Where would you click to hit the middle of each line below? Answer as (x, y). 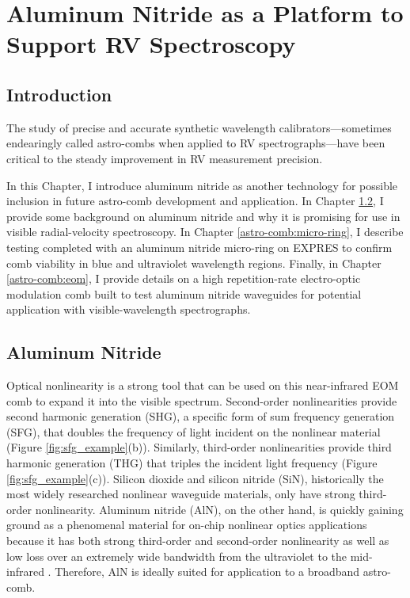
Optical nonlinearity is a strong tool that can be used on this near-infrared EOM (203, 385)
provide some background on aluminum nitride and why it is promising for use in (203, 216)
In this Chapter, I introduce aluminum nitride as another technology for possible (202, 185)
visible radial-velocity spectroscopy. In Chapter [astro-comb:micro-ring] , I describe (205, 232)
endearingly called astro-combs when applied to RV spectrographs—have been (196, 143)
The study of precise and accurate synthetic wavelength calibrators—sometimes (199, 127)
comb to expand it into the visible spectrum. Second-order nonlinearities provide (202, 400)
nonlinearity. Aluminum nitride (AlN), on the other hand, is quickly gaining (219, 509)
